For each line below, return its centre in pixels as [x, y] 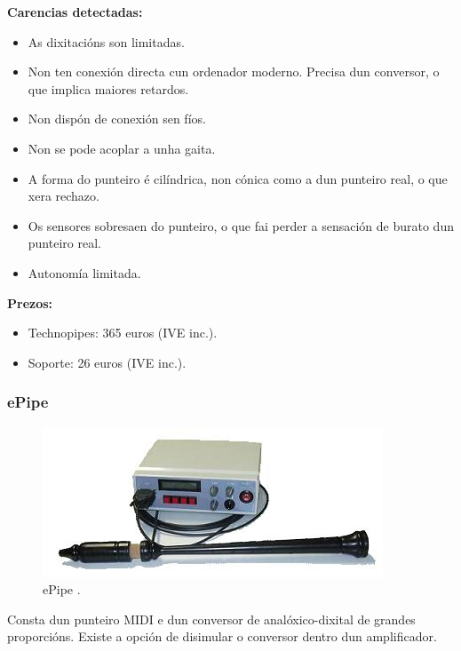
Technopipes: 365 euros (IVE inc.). [123, 333]
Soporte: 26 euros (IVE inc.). [107, 362]
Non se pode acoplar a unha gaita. [122, 148]
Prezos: [30, 302]
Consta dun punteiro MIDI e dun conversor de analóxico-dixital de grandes [211, 619]
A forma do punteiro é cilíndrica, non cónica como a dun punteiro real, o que [238, 178]
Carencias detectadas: [75, 12]
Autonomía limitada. [84, 272]
